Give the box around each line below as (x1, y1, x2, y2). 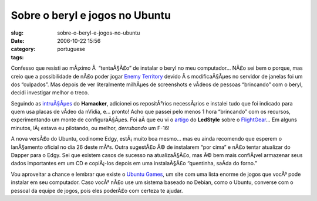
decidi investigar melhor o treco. (11, 89, 89, 96)
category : (11, 46, 36, 53)
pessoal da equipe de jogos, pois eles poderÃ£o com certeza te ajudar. (11, 187, 183, 194)
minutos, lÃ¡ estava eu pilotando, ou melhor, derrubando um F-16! (11, 124, 170, 131)
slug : (11, 29, 23, 36)
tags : (11, 53, 24, 61)
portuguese (57, 46, 85, 53)
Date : (11, 37, 25, 44)
